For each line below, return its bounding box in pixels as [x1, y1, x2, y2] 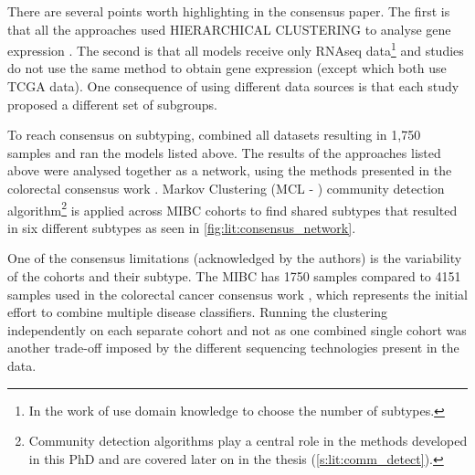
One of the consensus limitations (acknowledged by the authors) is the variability [7, 248, 462, 268]
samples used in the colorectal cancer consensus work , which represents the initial [7, 284, 468, 303]
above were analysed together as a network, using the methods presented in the [7, 161, 452, 180]
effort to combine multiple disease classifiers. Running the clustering [7, 302, 388, 322]
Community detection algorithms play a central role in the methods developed [28, 431, 468, 450]
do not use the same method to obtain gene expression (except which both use [7, 58, 447, 78]
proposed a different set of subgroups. [7, 94, 217, 113]
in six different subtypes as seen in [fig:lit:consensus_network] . [7, 217, 356, 237]
